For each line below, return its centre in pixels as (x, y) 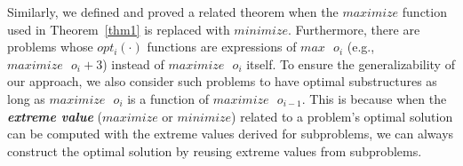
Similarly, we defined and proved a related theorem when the (173, 12)
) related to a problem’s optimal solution (342, 116)
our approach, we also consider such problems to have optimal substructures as (222, 81)
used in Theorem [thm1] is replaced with (119, 29)
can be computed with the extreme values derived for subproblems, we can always (231, 134)
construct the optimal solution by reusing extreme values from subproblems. (215, 150)
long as (26, 98)
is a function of (168, 98)
